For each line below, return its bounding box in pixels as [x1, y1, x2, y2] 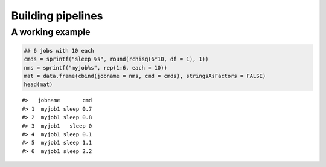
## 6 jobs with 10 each [24, 47, 95, 54]
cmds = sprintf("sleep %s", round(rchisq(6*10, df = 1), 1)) [24, 56, 209, 63]
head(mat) [24, 81, 53, 88]
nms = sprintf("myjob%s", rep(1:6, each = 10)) [24, 64, 167, 71]
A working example [11, 27, 91, 38]
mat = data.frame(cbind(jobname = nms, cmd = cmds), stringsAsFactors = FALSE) [24, 73, 266, 79]
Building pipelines [11, 9, 103, 22]
